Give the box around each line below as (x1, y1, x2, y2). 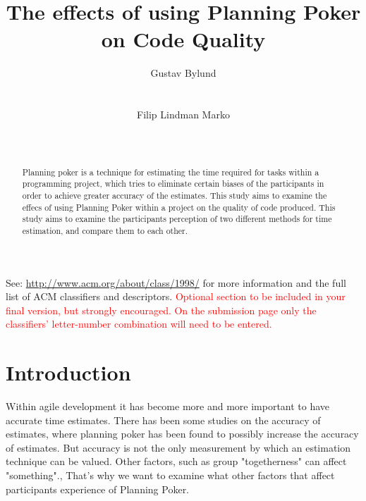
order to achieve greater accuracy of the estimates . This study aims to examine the (22, 189, 327, 201)
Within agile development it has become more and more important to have (6, 399, 330, 414)
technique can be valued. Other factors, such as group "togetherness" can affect (6, 454, 347, 469)
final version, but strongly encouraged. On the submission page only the (6, 302, 317, 317)
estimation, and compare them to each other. (22, 224, 188, 236)
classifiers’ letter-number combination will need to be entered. (6, 316, 272, 331)
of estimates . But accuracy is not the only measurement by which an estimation (6, 440, 351, 454)
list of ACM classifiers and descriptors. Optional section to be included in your (6, 289, 346, 304)
